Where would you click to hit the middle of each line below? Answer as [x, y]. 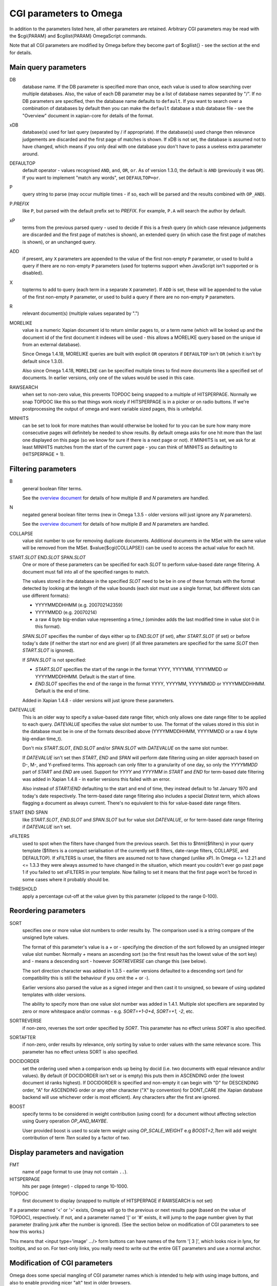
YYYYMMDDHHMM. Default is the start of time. [85, 676]
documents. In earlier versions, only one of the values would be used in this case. [108, 378]
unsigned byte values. [46, 937]
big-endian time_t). [42, 739]
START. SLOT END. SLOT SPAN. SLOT [48, 557]
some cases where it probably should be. [66, 879]
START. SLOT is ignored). [48, 650]
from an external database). [52, 344]
